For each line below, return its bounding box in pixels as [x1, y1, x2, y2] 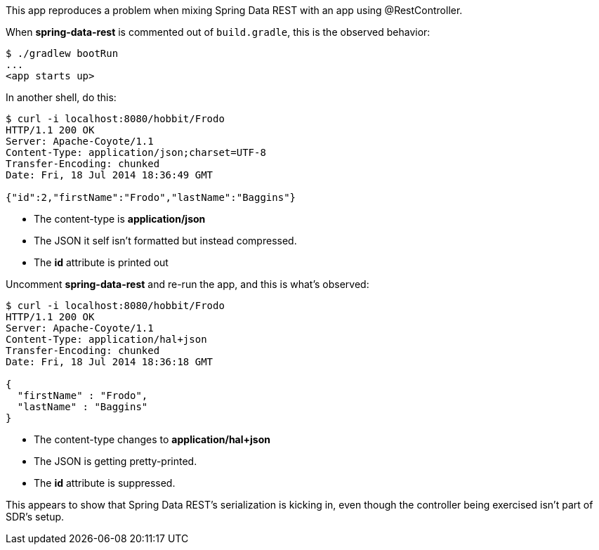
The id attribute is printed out [34, 256, 169, 268]
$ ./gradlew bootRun [6, 48, 119, 59]
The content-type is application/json [34, 213, 206, 225]
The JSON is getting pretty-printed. [34, 455, 197, 467]
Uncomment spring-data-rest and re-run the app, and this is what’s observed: [6, 278, 369, 290]
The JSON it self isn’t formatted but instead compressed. [34, 235, 297, 247]
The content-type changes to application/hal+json [34, 433, 270, 445]
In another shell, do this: [6, 91, 117, 103]
